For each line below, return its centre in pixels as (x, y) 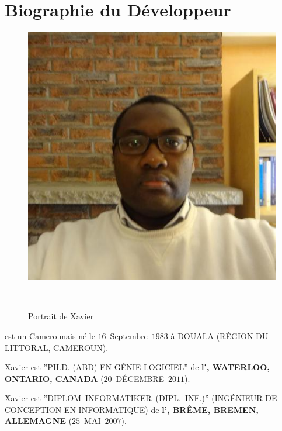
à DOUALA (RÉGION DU (220, 335)
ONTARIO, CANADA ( (54, 378)
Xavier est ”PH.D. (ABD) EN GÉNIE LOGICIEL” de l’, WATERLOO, (137, 367)
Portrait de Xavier (61, 316)
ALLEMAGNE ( (39, 421)
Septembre (129, 335)
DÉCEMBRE (140, 378)
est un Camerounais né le (50, 335)
